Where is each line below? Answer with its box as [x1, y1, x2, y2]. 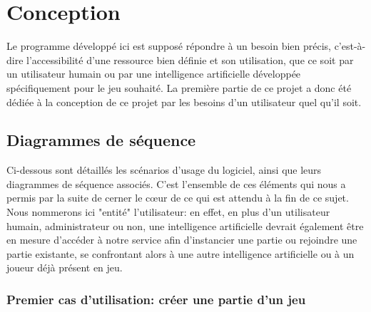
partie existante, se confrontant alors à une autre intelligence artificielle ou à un [6, 246, 355, 261]
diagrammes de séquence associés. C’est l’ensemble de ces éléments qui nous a [6, 176, 346, 191]
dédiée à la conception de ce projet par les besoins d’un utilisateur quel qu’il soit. [6, 94, 362, 109]
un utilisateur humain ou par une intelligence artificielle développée [6, 66, 301, 81]
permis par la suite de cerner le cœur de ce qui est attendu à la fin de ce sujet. [6, 190, 349, 205]
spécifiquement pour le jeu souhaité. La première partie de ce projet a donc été [6, 80, 352, 95]
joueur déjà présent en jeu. [6, 260, 123, 275]
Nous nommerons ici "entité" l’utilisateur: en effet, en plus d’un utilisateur [6, 204, 330, 219]
